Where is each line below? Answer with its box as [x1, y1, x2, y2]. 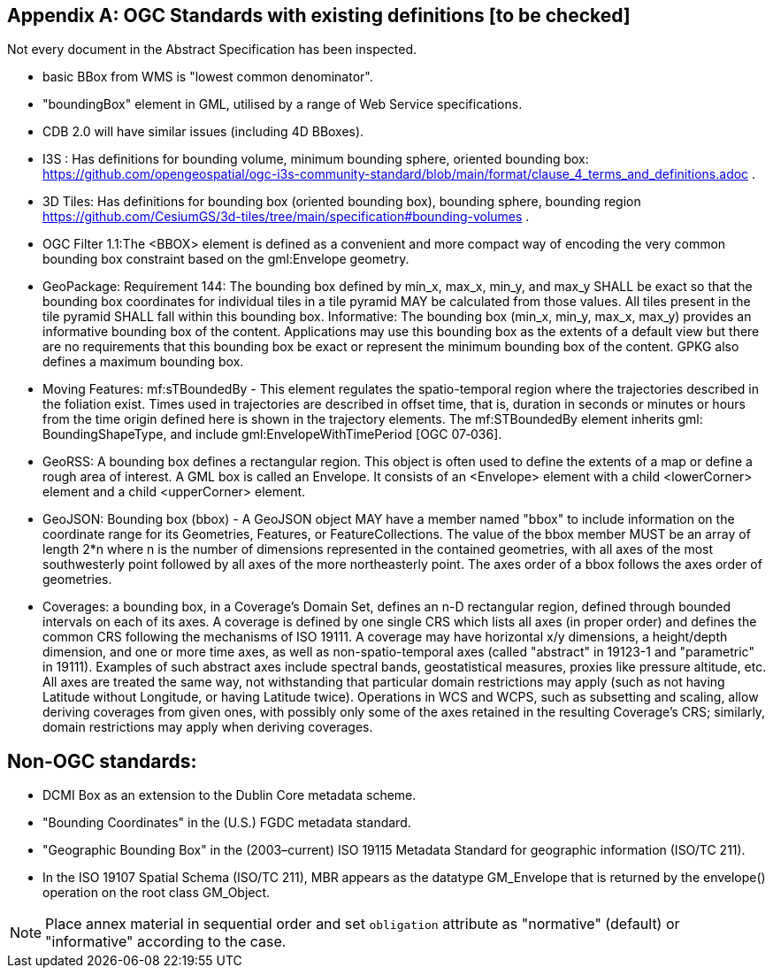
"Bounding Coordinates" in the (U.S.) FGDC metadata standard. [42, 815, 411, 831]
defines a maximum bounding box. [42, 354, 244, 370]
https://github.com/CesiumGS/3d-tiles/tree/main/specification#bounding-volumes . [42, 209, 530, 225]
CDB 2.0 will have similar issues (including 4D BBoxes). [42, 124, 364, 140]
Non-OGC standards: [7, 749, 197, 772]
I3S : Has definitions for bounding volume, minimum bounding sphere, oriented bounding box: [42, 151, 589, 167]
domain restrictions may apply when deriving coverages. [42, 719, 373, 735]
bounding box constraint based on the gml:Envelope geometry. [42, 251, 409, 267]
